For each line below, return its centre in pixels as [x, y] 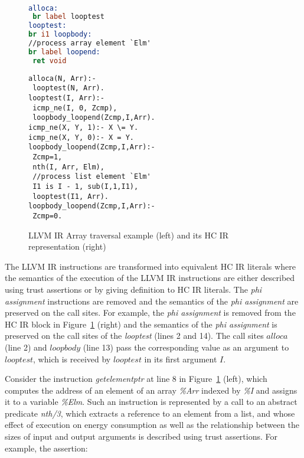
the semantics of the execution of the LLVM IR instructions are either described [150, 278]
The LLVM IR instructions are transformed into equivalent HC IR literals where [150, 266]
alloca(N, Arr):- [62, 78]
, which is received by [72, 359]
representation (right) [67, 246]
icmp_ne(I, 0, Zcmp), [75, 108]
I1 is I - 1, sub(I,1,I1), [86, 186]
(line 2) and [26, 347]
